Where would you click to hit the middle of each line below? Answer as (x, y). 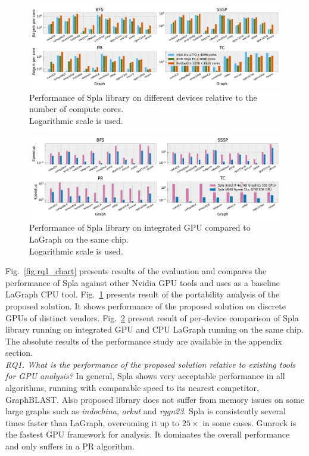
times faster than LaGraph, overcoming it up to (93, 422)
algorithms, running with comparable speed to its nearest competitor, (132, 388)
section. (19, 353)
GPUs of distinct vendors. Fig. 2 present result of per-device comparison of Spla (152, 317)
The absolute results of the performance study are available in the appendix (144, 341)
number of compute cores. (77, 109)
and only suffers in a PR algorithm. (70, 446)
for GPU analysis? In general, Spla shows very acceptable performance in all (145, 376)
